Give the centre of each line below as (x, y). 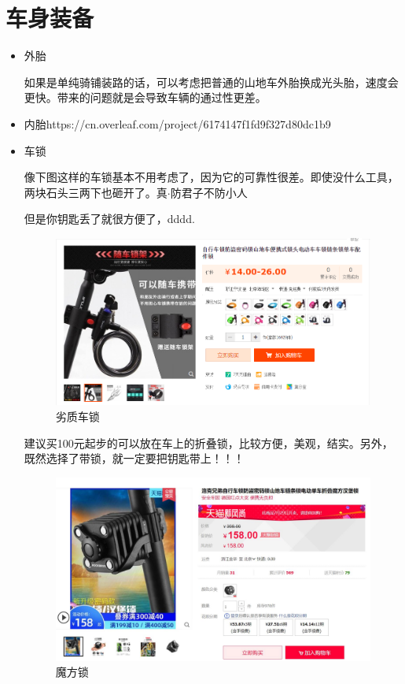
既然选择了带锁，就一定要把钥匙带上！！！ (134, 458)
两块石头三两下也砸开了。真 (96, 192)
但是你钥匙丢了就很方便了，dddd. (109, 219)
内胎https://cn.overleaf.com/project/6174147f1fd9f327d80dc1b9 (177, 123)
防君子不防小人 (209, 192)
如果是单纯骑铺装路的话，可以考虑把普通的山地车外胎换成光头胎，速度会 (211, 82)
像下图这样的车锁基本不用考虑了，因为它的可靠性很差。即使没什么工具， (211, 177)
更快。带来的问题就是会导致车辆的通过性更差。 (145, 97)
